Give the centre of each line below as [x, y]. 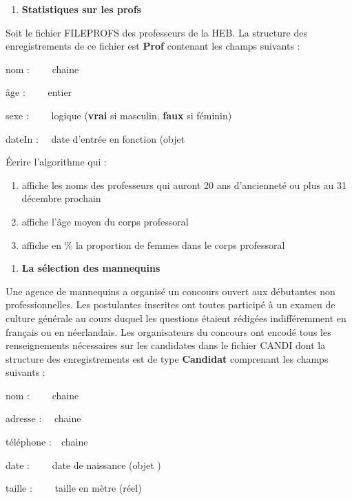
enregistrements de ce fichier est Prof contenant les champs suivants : [153, 46]
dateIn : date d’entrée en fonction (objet [95, 138]
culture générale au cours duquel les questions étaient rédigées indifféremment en [176, 318]
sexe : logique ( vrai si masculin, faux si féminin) [119, 115]
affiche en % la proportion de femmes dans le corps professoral [153, 244]
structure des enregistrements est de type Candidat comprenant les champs [167, 358]
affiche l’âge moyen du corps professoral [105, 221]
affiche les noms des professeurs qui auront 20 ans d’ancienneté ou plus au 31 [184, 184]
